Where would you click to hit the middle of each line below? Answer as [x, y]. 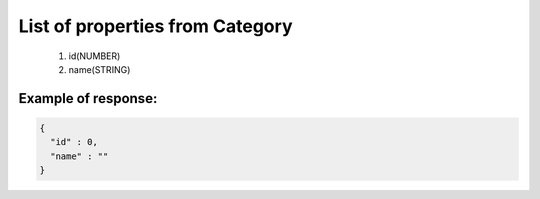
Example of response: [88, 98]
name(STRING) [99, 69]
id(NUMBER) [94, 56]
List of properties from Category [155, 26]
